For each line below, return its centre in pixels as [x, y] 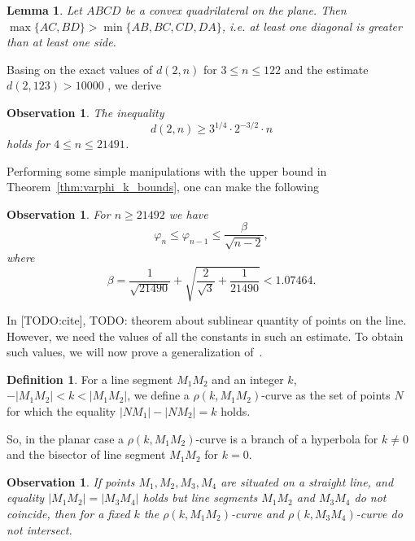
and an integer [248, 379]
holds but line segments [200, 497]
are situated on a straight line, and [307, 481]
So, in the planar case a [66, 438]
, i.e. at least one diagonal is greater [312, 26]
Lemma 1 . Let [44, 10]
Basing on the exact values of [80, 69]
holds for [28, 144]
